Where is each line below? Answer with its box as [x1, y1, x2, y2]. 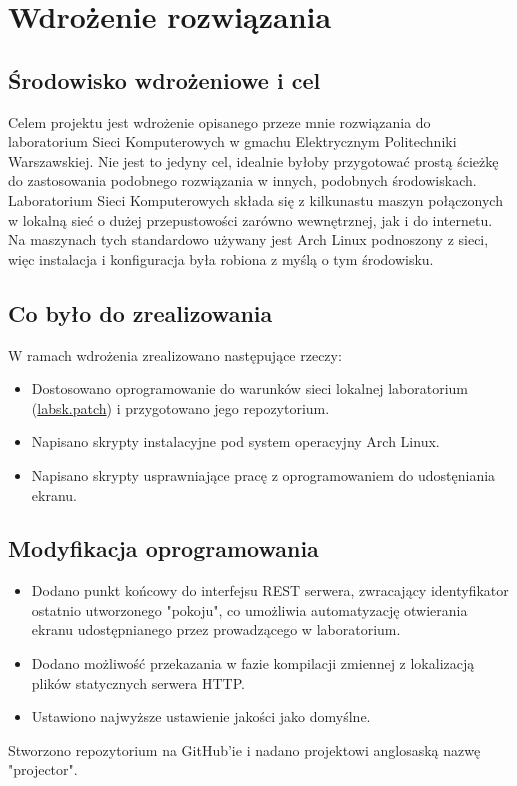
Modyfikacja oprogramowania [8, 533, 319, 564]
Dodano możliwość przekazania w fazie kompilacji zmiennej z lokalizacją [31, 653, 475, 674]
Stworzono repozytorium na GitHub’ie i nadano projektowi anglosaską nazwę [8, 739, 481, 760]
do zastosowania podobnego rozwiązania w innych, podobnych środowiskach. [8, 170, 477, 191]
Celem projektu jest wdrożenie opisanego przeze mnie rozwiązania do [8, 111, 431, 132]
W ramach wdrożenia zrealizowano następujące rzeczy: [8, 344, 342, 365]
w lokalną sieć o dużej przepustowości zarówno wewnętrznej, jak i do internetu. [8, 209, 493, 230]
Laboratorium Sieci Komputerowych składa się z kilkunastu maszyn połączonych [8, 189, 503, 210]
